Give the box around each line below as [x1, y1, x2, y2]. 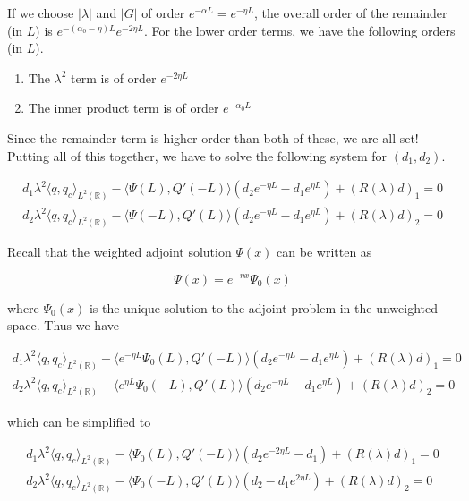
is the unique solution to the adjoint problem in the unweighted [89, 298, 439, 317]
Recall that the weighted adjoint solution [7, 242, 232, 260]
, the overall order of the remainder [253, 4, 448, 21]
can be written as [277, 242, 372, 260]
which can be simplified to [7, 412, 151, 430]
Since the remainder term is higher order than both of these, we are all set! [7, 128, 419, 147]
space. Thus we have [7, 316, 119, 335]
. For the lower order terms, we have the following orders [143, 21, 456, 39]
